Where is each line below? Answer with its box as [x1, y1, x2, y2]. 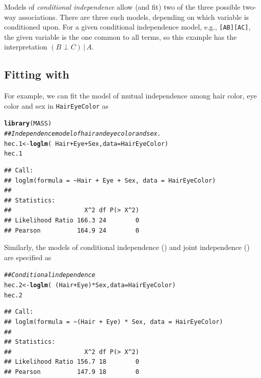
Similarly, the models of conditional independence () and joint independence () [4, 242, 250, 253]
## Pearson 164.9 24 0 [4, 226, 139, 234]
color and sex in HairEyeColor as [4, 100, 109, 111]
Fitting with [4, 66, 69, 82]
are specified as [4, 251, 51, 262]
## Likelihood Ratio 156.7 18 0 [4, 358, 139, 366]
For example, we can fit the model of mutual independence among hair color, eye [4, 90, 257, 101]
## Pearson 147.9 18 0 [4, 368, 139, 375]
